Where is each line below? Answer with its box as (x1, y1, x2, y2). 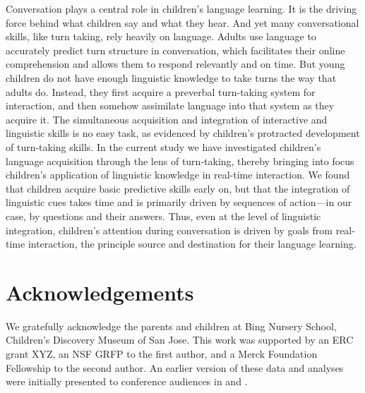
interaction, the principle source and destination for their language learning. (28, 236, 357, 251)
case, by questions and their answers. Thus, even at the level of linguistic (6, 208, 321, 223)
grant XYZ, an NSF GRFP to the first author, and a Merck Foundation (6, 346, 318, 361)
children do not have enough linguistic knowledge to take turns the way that (6, 70, 337, 85)
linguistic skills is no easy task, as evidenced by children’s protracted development (6, 126, 360, 140)
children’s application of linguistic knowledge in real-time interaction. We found (6, 167, 350, 182)
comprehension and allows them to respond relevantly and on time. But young (6, 56, 345, 71)
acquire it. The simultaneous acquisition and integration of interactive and (6, 111, 328, 126)
